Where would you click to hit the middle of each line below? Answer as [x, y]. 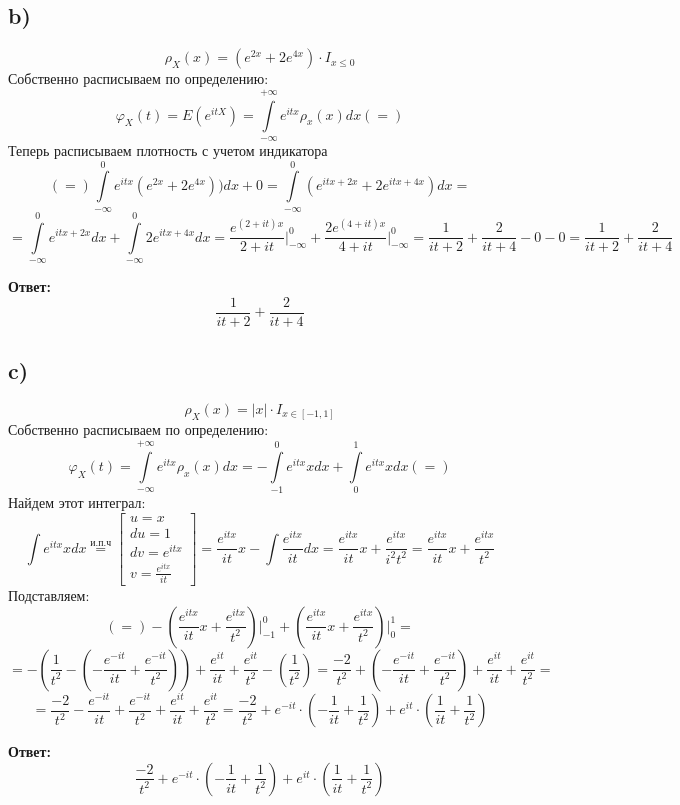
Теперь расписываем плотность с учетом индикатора [168, 149]
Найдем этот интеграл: [77, 502]
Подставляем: [49, 595]
